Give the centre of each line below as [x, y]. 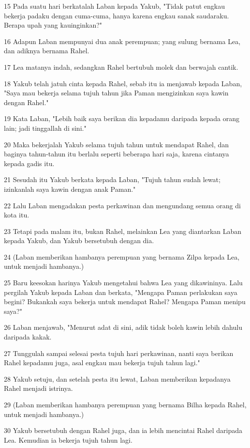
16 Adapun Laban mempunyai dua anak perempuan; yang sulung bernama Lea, [122, 41]
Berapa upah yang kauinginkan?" [53, 25]
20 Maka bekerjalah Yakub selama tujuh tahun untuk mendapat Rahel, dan [117, 144]
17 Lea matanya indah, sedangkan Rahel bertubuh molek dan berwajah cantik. [121, 67]
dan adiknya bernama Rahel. [47, 51]
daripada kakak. [28, 337]
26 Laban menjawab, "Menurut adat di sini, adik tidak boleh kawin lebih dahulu [123, 327]
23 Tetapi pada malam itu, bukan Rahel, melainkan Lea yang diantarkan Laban [123, 231]
